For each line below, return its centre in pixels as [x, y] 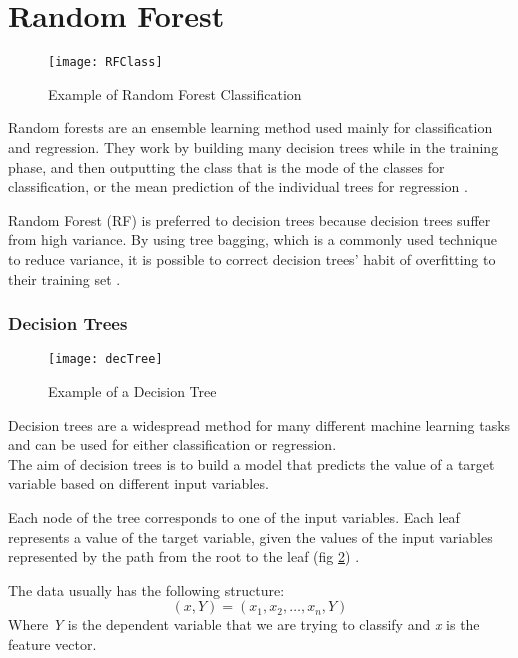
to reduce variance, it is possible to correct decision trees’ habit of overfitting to [252, 258]
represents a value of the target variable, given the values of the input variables [250, 536]
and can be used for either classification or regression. [172, 444]
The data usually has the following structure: [146, 589]
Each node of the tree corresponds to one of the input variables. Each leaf [234, 516]
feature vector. [52, 643]
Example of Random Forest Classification [175, 93]
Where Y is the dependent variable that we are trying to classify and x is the [244, 624]
